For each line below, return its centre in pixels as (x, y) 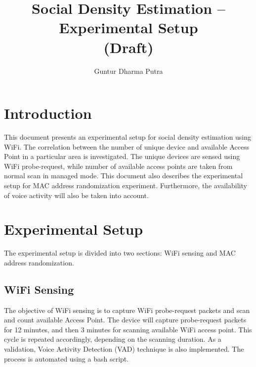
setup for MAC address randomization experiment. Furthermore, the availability (126, 185)
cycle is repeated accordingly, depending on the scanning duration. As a (113, 339)
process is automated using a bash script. (66, 358)
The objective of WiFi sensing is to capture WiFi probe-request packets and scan (127, 310)
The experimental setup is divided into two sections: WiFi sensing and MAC (120, 253)
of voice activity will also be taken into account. (76, 195)
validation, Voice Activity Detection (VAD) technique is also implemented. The (124, 349)
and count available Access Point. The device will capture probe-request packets (125, 320)
